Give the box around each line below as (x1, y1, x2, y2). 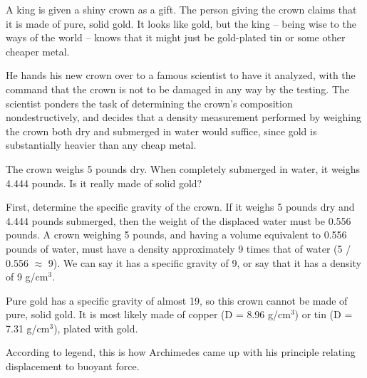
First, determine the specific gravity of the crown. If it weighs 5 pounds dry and (6, 199, 355, 214)
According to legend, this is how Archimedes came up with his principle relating (6, 345, 356, 359)
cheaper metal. (6, 43, 70, 58)
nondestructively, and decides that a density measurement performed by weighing (6, 110, 362, 125)
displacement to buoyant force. (6, 359, 140, 374)
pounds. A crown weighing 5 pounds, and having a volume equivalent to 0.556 (6, 227, 347, 242)
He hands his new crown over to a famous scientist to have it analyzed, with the (6, 68, 356, 83)
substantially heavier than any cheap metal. (6, 137, 197, 152)
